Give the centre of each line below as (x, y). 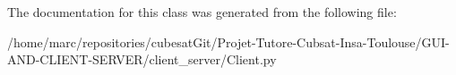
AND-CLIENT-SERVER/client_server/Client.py (142, 59)
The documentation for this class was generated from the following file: (202, 12)
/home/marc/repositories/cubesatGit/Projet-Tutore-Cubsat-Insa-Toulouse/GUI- (228, 42)
